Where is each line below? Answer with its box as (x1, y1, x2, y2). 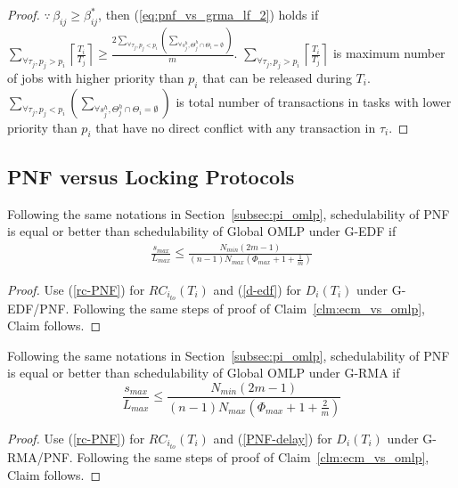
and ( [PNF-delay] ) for (213, 428, 332, 447)
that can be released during (202, 68, 352, 86)
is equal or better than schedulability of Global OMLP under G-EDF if (7, 222, 397, 240)
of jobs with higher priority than (7, 68, 184, 86)
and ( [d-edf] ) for (213, 280, 302, 298)
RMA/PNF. (7, 447, 73, 466)
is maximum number (332, 44, 446, 62)
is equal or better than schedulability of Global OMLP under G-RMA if (7, 363, 400, 382)
